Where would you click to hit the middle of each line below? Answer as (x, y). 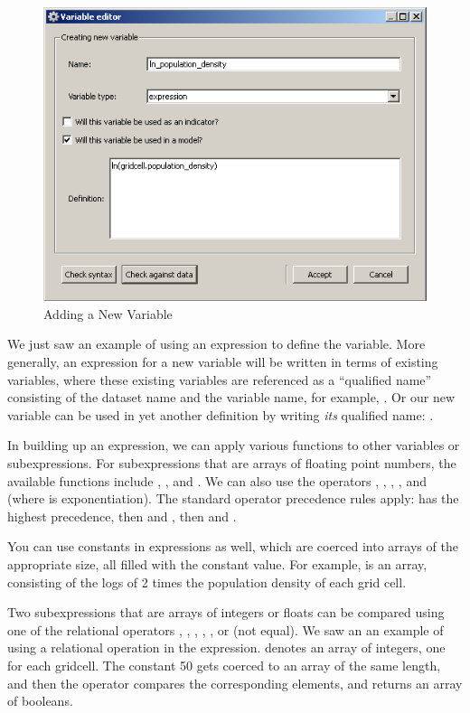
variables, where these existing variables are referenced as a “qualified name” (220, 379)
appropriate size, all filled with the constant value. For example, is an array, (217, 564)
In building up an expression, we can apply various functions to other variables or (234, 445)
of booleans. (40, 701)
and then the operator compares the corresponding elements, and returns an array (235, 683)
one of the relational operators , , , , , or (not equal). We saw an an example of (226, 629)
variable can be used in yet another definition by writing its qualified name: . (221, 414)
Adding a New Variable (108, 313)
